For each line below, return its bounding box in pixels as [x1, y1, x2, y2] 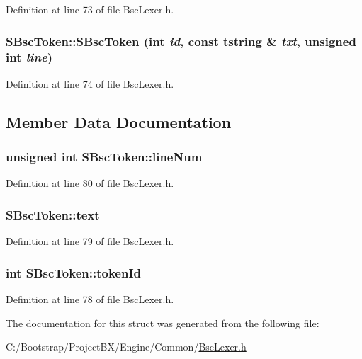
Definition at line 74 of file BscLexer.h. [6, 76, 174, 91]
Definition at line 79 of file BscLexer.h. [6, 234, 174, 249]
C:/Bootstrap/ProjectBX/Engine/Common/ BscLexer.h [6, 339, 247, 354]
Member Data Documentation [6, 110, 232, 132]
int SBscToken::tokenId [6, 263, 141, 281]
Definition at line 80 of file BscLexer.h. [6, 176, 174, 190]
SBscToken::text [6, 205, 100, 223]
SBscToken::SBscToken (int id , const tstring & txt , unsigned [6, 32, 356, 50]
